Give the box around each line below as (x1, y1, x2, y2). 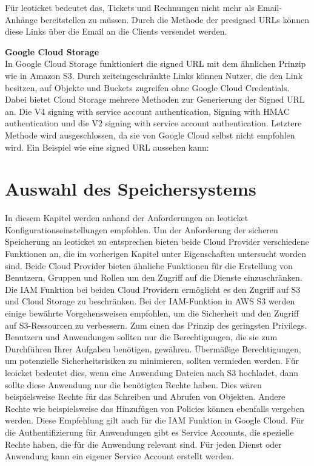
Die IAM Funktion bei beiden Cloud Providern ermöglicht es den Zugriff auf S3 (5, 283, 301, 295)
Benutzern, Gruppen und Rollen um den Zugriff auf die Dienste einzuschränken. (5, 271, 302, 284)
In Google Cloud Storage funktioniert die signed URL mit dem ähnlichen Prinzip (5, 57, 306, 70)
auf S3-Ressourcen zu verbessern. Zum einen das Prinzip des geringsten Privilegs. (5, 318, 307, 331)
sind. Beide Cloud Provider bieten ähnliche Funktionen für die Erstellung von (5, 259, 293, 272)
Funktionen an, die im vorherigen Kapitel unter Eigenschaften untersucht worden (5, 247, 307, 260)
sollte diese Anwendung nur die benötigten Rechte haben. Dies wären (5, 378, 262, 391)
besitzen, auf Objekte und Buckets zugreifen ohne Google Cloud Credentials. (5, 81, 290, 94)
